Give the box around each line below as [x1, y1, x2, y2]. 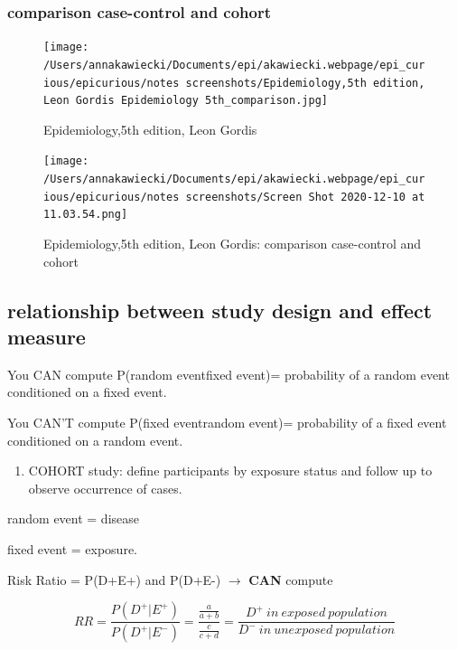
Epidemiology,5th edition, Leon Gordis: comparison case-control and [43, 234, 422, 253]
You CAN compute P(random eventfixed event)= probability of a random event [7, 364, 450, 383]
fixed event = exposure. [7, 540, 138, 558]
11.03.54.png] [43, 208, 128, 221]
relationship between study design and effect [7, 296, 433, 324]
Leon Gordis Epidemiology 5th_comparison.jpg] [43, 94, 328, 108]
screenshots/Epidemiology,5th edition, [185, 76, 425, 89]
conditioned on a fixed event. [7, 382, 167, 401]
